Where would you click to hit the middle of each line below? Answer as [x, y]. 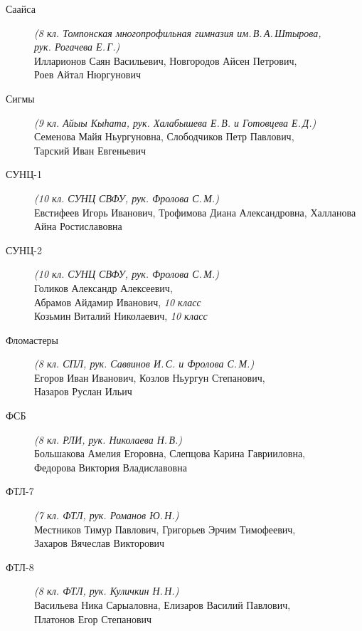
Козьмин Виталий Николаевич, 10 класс [121, 316]
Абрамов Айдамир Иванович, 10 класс [118, 302]
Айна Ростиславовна [78, 226]
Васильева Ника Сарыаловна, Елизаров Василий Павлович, [163, 605]
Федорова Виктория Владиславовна [111, 467]
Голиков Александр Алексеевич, [103, 287]
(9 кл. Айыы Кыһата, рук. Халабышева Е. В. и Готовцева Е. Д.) [175, 122]
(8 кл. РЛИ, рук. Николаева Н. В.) [108, 439]
